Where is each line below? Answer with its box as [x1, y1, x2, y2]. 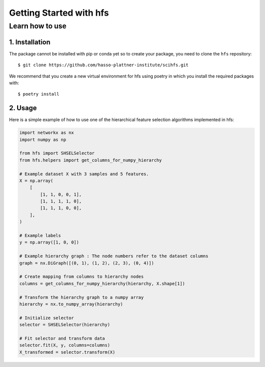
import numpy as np [19, 137, 66, 142]
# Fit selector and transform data [19, 336, 105, 341]
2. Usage [9, 104, 37, 112]
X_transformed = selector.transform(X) [19, 349, 115, 355]
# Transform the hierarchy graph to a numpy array [19, 294, 144, 300]
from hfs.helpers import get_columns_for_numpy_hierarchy [19, 157, 162, 163]
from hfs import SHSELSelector [19, 150, 95, 156]
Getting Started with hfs [9, 7, 109, 18]
